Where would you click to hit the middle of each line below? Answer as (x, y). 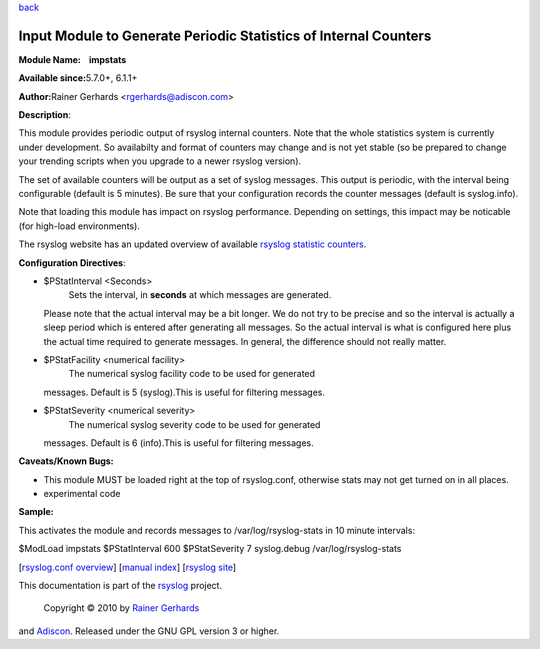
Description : (45, 115)
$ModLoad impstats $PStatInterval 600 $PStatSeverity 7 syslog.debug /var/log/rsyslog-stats (210, 549)
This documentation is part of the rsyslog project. (120, 586)
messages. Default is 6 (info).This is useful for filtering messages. (178, 442)
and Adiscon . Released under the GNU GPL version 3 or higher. (149, 631)
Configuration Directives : (72, 262)
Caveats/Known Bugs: (66, 461)
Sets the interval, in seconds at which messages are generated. (200, 295)
